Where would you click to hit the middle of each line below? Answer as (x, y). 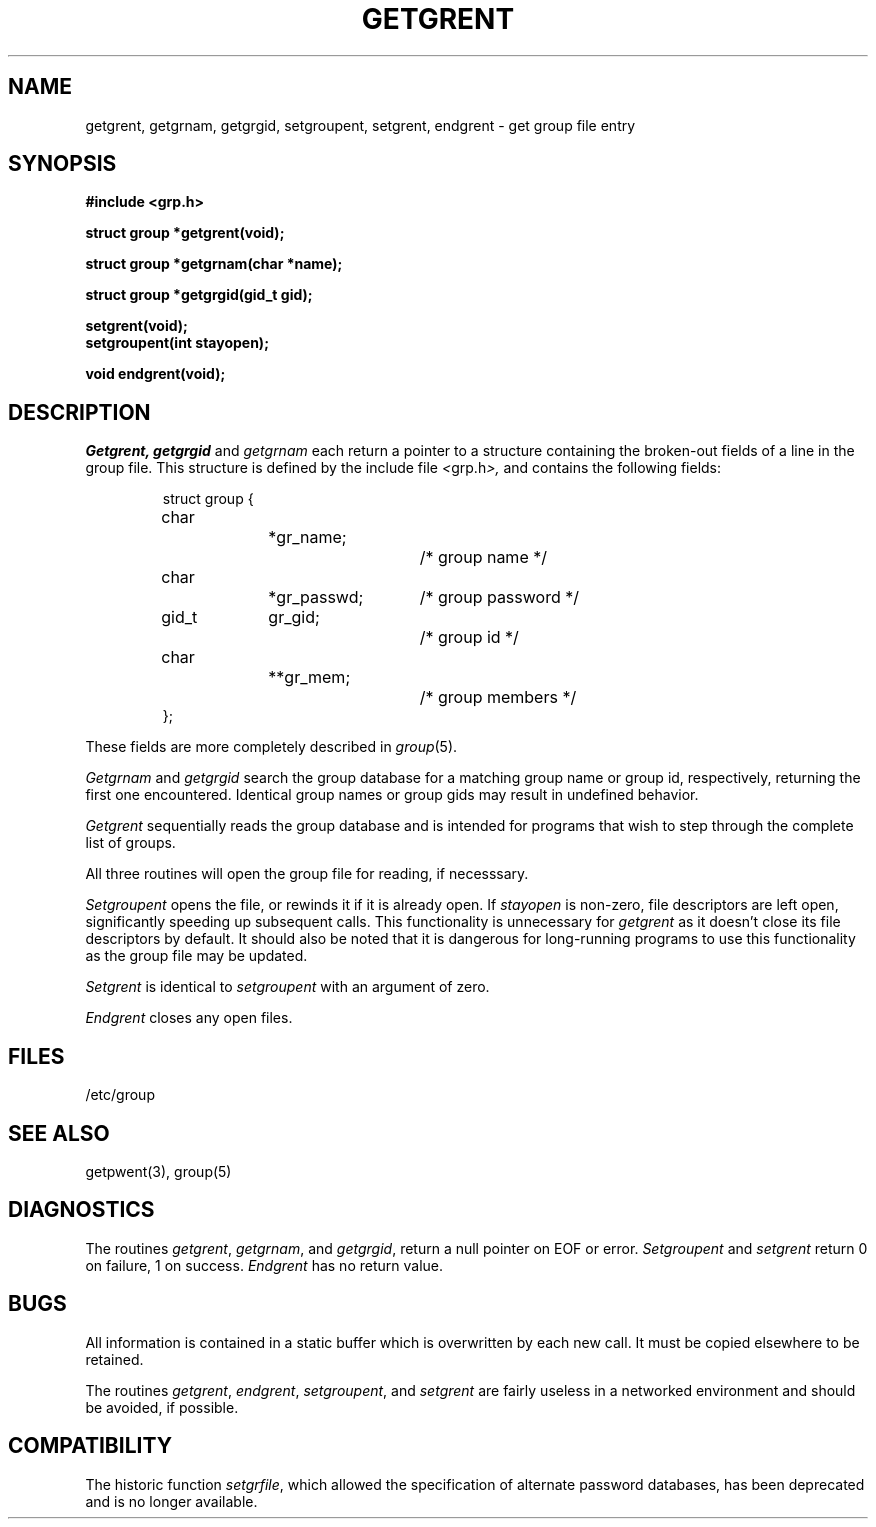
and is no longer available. (171, 1501)
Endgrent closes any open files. (189, 1018)
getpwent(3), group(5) (158, 1171)
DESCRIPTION (79, 412)
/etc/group (120, 1095)
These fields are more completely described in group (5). (271, 747)
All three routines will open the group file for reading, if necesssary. (307, 874)
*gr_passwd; (316, 597)
